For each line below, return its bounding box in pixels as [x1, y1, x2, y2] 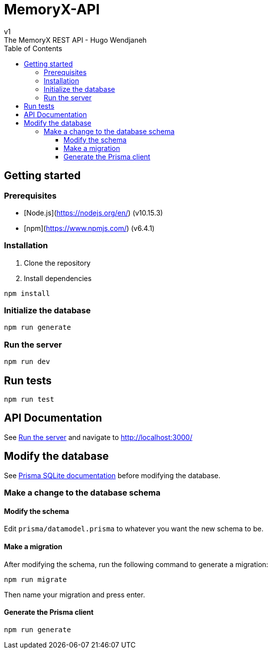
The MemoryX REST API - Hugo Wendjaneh [4, 35, 147, 44]
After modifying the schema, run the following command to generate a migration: [4, 560, 269, 569]
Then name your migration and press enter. [4, 590, 145, 599]
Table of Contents [4, 44, 63, 53]
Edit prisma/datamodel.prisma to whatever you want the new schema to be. [4, 524, 264, 533]
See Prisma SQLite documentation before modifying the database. [4, 471, 220, 480]
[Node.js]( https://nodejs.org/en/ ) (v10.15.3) [24, 208, 163, 217]
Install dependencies [24, 274, 92, 283]
